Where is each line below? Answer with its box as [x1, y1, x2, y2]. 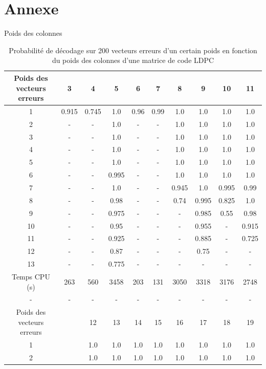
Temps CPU [11, 271, 50, 281]
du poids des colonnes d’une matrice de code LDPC [52, 55, 214, 66]
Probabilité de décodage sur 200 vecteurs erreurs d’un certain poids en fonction [9, 45, 257, 55]
